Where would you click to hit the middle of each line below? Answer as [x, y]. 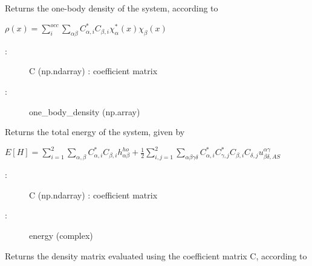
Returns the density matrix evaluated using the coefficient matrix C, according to [156, 255]
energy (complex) [61, 235]
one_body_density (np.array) [85, 111]
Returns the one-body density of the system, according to [112, 8]
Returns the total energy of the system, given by [95, 132]
